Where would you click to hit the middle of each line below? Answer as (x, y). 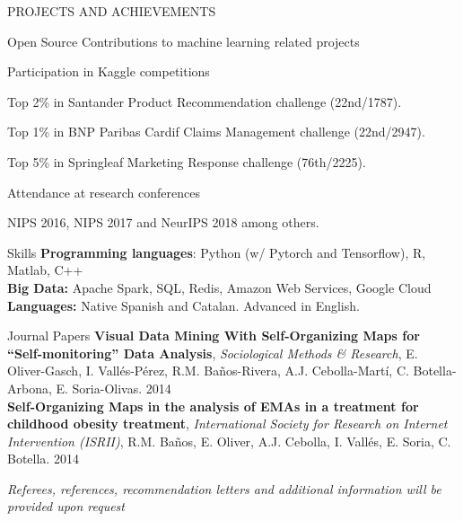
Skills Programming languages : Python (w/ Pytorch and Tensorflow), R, (217, 252)
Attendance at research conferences (104, 192)
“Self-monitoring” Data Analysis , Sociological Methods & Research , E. (213, 353)
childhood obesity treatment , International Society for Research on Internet (227, 424)
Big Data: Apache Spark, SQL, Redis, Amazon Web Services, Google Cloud (219, 287)
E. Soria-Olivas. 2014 (114, 388)
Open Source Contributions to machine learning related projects (183, 41)
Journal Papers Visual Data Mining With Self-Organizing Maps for (214, 336)
